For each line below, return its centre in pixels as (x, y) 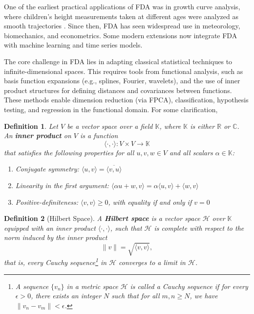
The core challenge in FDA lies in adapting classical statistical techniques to (118, 61)
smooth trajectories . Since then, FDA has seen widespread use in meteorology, (122, 26)
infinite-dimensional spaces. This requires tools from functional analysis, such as (124, 71)
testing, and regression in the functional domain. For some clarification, (111, 109)
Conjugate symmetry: (47, 169)
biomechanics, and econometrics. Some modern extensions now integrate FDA (121, 35)
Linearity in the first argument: (62, 185)
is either (202, 126)
